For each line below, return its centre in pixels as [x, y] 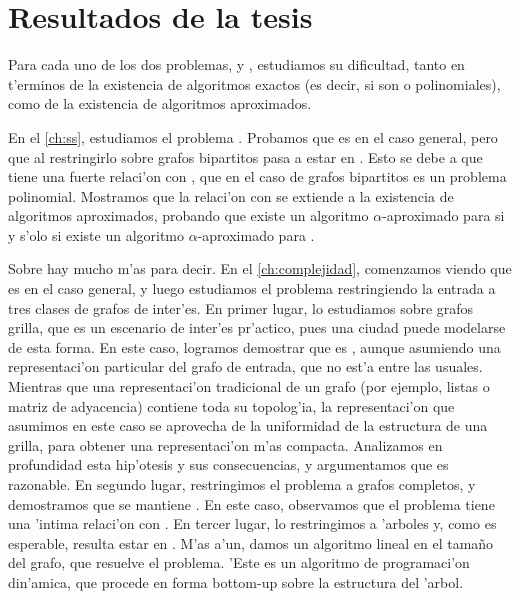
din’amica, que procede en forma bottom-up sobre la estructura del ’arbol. [236, 581]
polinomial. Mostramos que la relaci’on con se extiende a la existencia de [231, 195]
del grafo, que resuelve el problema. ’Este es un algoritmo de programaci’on [239, 562]
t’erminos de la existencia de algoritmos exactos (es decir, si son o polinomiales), [254, 83]
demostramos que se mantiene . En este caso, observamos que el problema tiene [251, 503]
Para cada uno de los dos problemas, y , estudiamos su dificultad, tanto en [236, 64]
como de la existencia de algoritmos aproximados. [160, 103]
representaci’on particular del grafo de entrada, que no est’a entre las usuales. [245, 366]
